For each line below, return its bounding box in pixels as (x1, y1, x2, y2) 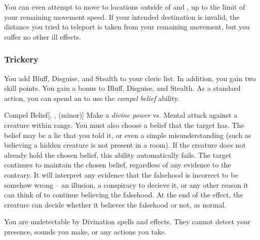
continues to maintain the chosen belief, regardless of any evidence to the (4, 159, 231, 170)
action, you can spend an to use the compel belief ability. (4, 92, 179, 103)
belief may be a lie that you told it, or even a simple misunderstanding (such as (4, 129, 251, 140)
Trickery (4, 53, 39, 65)
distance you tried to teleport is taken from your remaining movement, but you (4, 21, 250, 32)
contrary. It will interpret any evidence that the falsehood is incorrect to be (4, 169, 238, 180)
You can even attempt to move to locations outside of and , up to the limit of (4, 2, 245, 12)
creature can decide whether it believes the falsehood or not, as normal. (4, 199, 227, 210)
